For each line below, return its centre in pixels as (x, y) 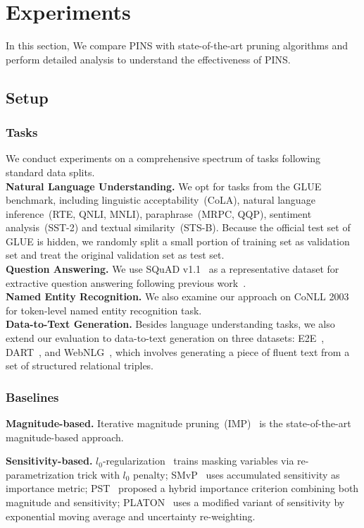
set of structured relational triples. (80, 366)
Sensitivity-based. (49, 461)
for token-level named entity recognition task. (104, 310)
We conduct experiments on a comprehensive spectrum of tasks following (163, 158)
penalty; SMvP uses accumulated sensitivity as (237, 474)
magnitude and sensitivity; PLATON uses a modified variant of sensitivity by (175, 502)
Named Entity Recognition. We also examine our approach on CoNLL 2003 (177, 296)
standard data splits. (50, 172)
